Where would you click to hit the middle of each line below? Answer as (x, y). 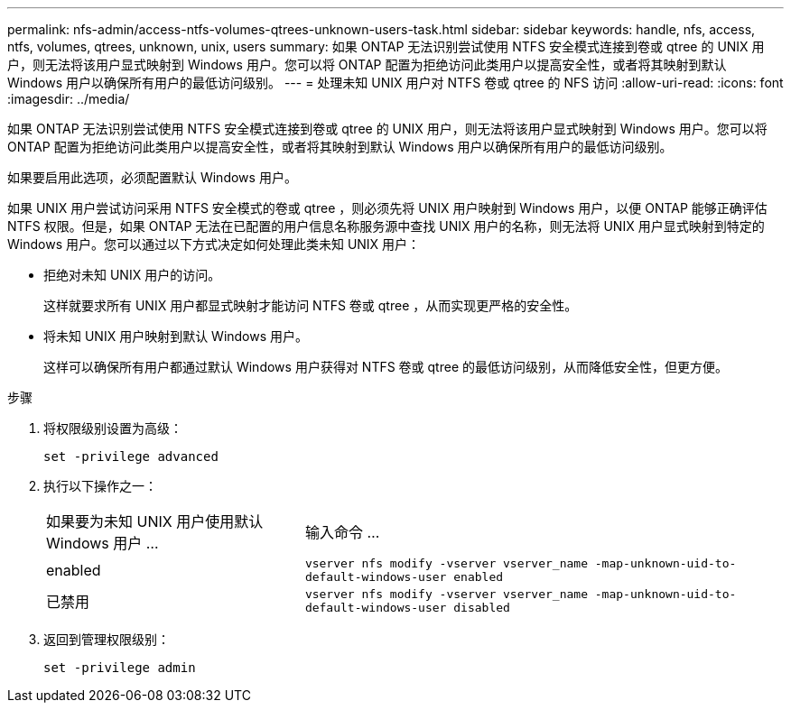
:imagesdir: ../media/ (69, 99)
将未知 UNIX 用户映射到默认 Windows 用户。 (176, 336)
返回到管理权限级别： (107, 639)
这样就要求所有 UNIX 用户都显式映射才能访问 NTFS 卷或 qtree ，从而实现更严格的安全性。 (311, 305)
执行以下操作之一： (100, 486)
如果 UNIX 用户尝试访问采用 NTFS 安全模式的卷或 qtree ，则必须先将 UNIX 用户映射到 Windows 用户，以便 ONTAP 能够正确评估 (387, 208)
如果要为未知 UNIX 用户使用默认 (155, 521)
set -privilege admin (120, 668)
